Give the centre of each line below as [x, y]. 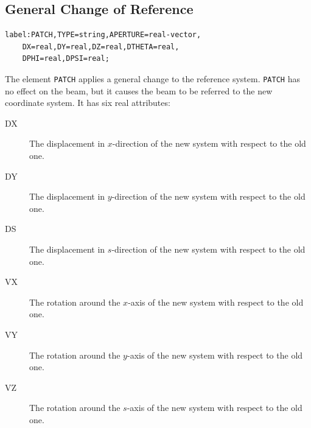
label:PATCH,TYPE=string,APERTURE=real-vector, [103, 35]
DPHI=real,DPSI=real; [66, 59]
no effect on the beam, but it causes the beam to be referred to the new [139, 90]
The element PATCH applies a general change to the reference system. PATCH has [152, 78]
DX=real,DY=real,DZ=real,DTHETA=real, [101, 47]
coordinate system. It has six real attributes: [88, 103]
